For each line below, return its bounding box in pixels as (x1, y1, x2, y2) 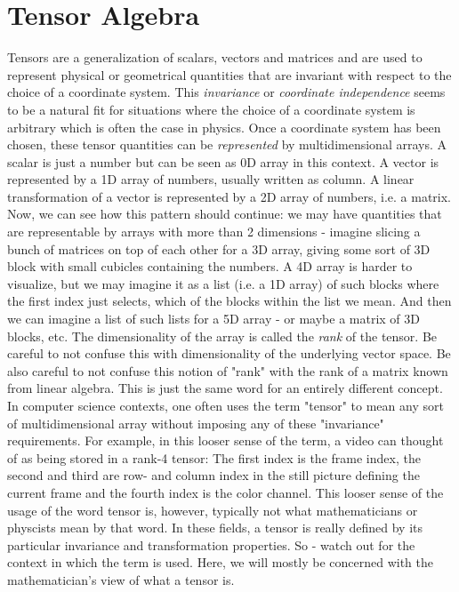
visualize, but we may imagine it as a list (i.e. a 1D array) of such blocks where (7, 274, 439, 292)
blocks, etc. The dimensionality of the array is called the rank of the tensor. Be (7, 326, 438, 345)
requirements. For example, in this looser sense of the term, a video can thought (7, 431, 444, 450)
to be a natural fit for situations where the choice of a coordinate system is (7, 100, 415, 118)
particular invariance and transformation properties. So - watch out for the (7, 535, 415, 554)
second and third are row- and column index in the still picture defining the (7, 466, 420, 484)
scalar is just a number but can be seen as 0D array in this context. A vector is (7, 152, 439, 171)
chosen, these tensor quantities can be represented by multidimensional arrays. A (7, 135, 447, 154)
